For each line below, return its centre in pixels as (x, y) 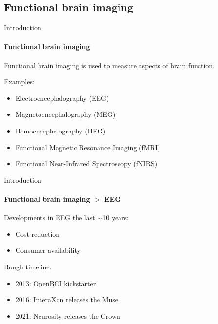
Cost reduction (38, 234)
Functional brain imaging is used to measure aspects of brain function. (109, 65)
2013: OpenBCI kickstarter (56, 283)
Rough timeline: (28, 266)
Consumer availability (48, 250)
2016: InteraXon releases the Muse (67, 299)
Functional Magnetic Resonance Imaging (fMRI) (88, 147)
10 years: (116, 218)
